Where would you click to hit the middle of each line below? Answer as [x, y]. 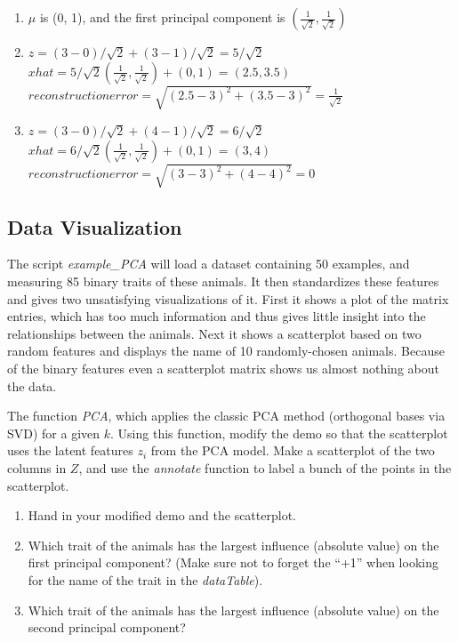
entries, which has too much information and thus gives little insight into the [217, 316]
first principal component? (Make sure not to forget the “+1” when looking [233, 562]
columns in [37, 468]
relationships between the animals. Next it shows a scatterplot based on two [214, 333]
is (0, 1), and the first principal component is [162, 17]
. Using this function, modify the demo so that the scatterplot [279, 433]
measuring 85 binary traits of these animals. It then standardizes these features [223, 281]
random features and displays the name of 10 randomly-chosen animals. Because [226, 351]
